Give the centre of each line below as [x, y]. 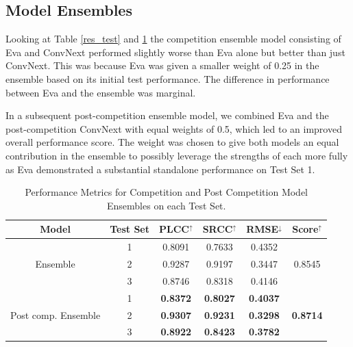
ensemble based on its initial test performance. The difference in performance [168, 78]
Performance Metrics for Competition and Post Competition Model [167, 192]
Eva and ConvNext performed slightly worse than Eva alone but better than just [175, 52]
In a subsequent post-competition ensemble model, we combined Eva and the [167, 115]
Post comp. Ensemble [56, 314]
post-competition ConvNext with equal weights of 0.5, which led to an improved [174, 128]
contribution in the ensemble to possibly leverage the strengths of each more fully [177, 155]
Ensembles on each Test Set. [167, 205]
